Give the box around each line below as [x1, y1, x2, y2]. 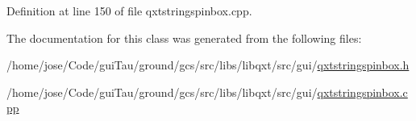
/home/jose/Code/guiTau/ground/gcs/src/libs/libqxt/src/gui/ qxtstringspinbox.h [6, 56, 410, 73]
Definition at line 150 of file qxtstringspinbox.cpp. [6, 2, 252, 19]
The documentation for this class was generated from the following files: [6, 29, 362, 46]
